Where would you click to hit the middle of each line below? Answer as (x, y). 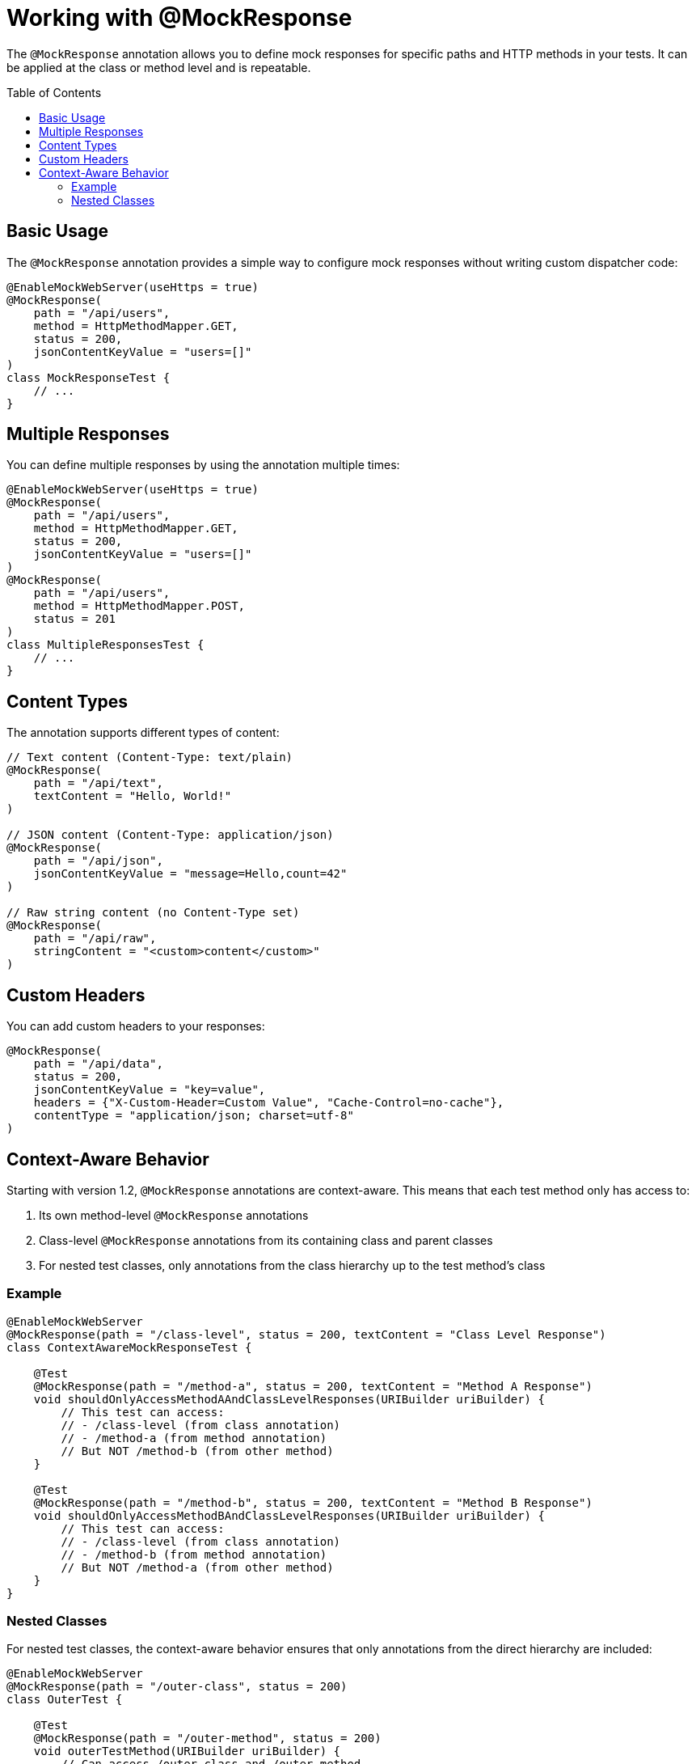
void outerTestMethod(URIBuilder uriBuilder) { (187, 1751)
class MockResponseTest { (89, 377)
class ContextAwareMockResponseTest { (129, 1347)
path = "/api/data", (98, 1064)
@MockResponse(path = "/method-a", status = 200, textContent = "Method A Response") (313, 1386)
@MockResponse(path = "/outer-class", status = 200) (177, 1687)
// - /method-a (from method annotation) (194, 1438)
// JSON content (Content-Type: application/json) (170, 835)
